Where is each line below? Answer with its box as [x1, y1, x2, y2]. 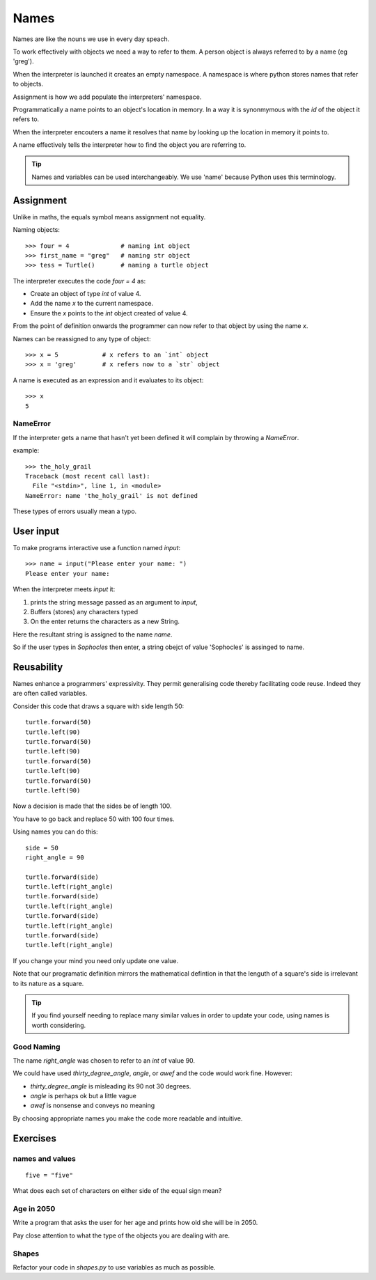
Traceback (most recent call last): [25, 472, 150, 480]
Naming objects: [13, 226, 61, 234]
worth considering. [31, 1021, 86, 1029]
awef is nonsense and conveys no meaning [30, 1101, 155, 1110]
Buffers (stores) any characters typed [30, 607, 139, 616]
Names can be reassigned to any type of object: [13, 334, 151, 343]
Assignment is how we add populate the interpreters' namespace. [13, 93, 202, 101]
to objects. [13, 80, 44, 88]
